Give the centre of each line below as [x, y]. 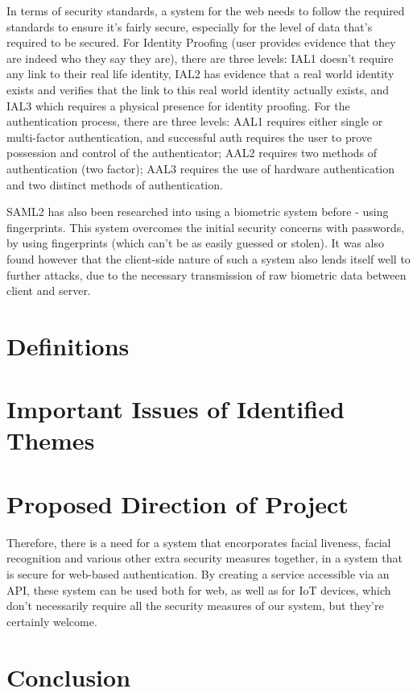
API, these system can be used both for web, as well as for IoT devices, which [199, 589]
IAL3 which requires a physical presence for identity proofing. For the [178, 105]
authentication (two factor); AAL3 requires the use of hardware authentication [201, 168]
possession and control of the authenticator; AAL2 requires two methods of [192, 153]
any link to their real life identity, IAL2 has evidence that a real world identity [200, 74]
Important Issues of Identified [175, 409]
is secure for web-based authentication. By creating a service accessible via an [198, 573]
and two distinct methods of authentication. [115, 184]
